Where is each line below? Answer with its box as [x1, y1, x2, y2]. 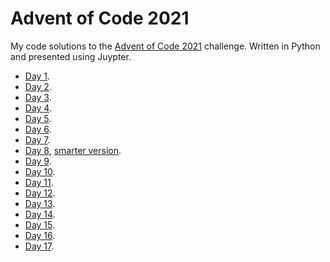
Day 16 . [24, 229, 56, 241]
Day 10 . [24, 165, 56, 177]
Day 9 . [24, 155, 52, 167]
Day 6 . [24, 123, 52, 135]
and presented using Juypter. [10, 50, 132, 62]
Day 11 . [24, 176, 54, 188]
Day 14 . [24, 208, 56, 220]
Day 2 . [24, 80, 52, 92]
